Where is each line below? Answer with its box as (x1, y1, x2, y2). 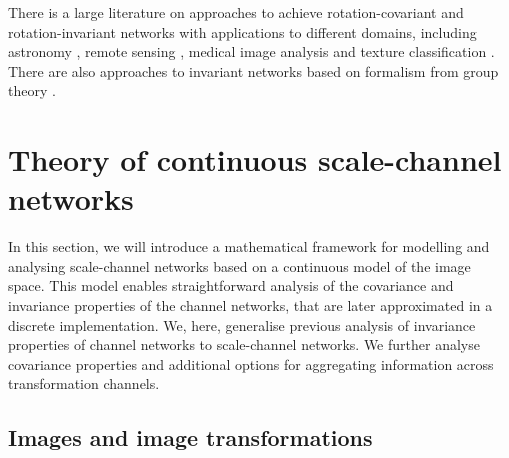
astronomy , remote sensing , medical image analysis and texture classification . (8, 41, 495, 62)
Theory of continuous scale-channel (8, 139, 502, 180)
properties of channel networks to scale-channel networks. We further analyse (8, 334, 480, 355)
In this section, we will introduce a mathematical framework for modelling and (8, 236, 490, 257)
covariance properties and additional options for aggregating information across (8, 353, 494, 374)
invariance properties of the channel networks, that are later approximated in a (8, 295, 493, 316)
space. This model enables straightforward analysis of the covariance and (8, 275, 454, 296)
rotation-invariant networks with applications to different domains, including (8, 21, 477, 42)
